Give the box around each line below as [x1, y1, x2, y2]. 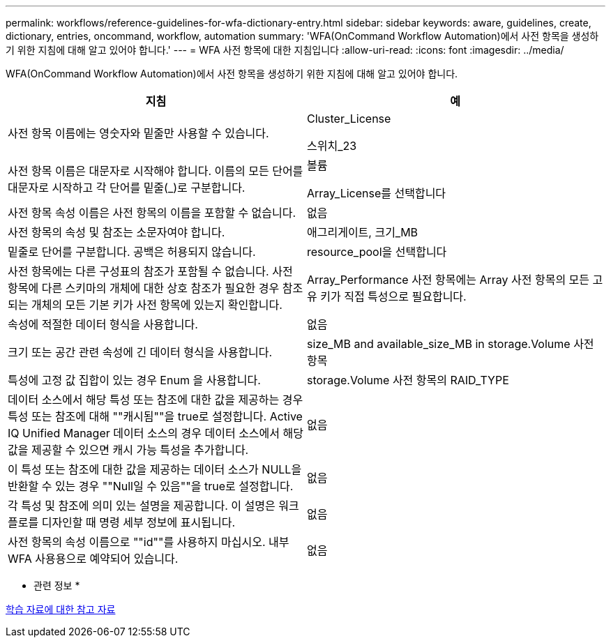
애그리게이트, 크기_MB [307, 225, 418, 239]
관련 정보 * [33, 580, 80, 591]
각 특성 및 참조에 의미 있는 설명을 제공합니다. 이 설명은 [8, 499, 276, 513]
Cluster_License [307, 112, 391, 126]
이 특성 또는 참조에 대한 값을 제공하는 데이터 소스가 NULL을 [8, 462, 302, 476]
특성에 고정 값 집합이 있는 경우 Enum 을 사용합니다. [8, 373, 261, 387]
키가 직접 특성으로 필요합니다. [320, 289, 467, 303]
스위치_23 [307, 139, 357, 153]
